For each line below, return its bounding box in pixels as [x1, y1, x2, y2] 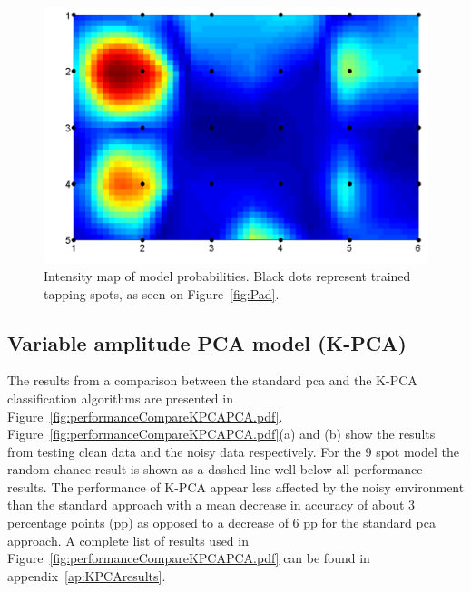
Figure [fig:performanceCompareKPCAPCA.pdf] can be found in [7, 548, 370, 568]
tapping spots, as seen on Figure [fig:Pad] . [44, 284, 280, 303]
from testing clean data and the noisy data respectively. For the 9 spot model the [7, 442, 460, 461]
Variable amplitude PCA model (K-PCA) [7, 328, 407, 356]
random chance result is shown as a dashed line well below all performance [7, 460, 423, 479]
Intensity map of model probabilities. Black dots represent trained [44, 266, 411, 285]
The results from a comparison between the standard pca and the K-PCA [7, 371, 417, 390]
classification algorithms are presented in [7, 388, 233, 407]
